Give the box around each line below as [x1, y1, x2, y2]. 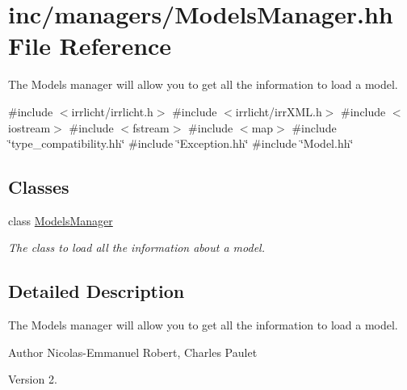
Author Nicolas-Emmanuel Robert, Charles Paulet [8, 343, 258, 360]
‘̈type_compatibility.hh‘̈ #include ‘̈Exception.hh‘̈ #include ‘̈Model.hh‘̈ [8, 135, 354, 152]
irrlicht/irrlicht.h [71, 103, 153, 120]
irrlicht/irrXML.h [235, 103, 322, 120]
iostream [8, 119, 51, 136]
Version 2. [8, 371, 57, 388]
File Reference [8, 29, 172, 62]
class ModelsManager [8, 212, 113, 229]
